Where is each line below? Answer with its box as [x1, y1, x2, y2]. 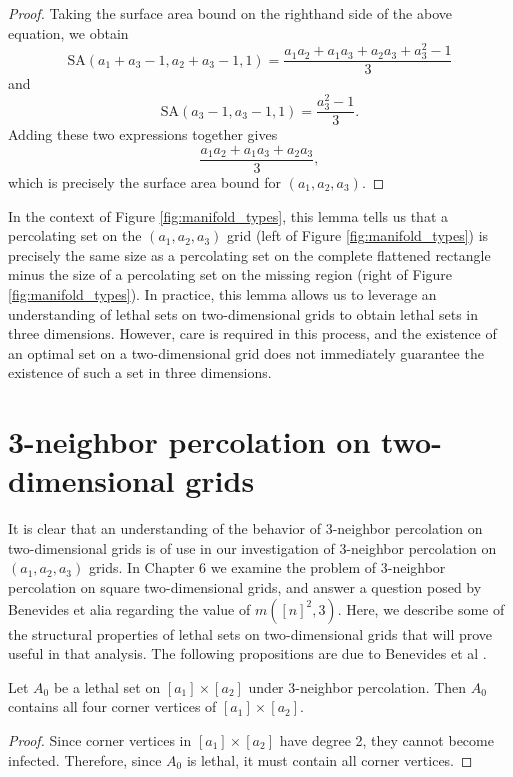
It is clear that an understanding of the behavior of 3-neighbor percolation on [8, 518, 483, 539]
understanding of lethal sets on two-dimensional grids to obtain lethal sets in [8, 303, 479, 324]
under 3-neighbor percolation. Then [248, 676, 467, 697]
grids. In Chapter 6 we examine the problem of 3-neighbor [88, 557, 446, 578]
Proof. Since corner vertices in [8, 729, 192, 750]
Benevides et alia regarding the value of [8, 598, 251, 619]
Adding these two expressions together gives [8, 124, 278, 145]
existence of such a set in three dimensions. [8, 362, 272, 383]
